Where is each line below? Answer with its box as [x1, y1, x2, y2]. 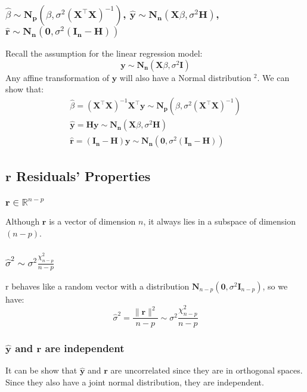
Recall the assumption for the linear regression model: [5, 47, 203, 60]
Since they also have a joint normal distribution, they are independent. [5, 376, 264, 388]
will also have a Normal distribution [119, 71, 252, 83]
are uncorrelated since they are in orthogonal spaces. [110, 364, 303, 377]
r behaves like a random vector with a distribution [5, 279, 190, 292]
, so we [262, 279, 288, 292]
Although [5, 215, 40, 228]
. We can [257, 71, 290, 83]
